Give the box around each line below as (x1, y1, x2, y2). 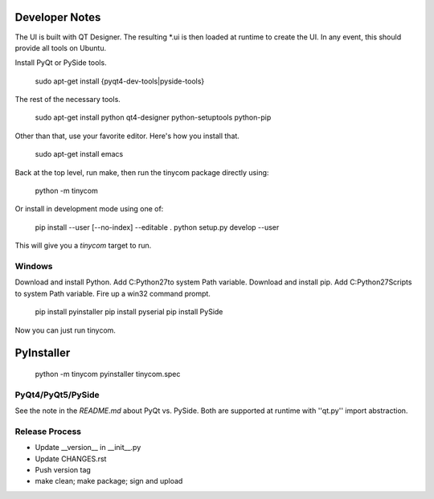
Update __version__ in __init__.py (35, 443, 141, 452)
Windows (14, 260, 53, 272)
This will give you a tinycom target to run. (14, 241, 152, 251)
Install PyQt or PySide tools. (14, 58, 108, 67)
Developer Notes (14, 10, 101, 24)
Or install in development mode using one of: (14, 204, 164, 214)
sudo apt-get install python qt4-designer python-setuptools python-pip (35, 112, 272, 122)
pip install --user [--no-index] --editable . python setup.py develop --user (35, 222, 280, 232)
